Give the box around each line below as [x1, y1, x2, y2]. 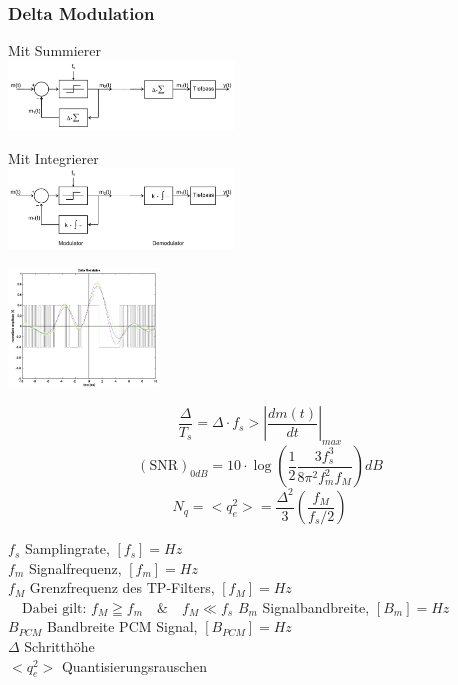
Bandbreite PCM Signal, [46, 616, 198, 637]
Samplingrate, [24, 538, 110, 559]
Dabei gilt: [22, 601, 87, 616]
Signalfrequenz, [28, 557, 122, 578]
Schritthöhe [24, 636, 95, 657]
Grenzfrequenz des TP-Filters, [29, 577, 215, 598]
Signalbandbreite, [262, 596, 370, 617]
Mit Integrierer [8, 147, 99, 168]
